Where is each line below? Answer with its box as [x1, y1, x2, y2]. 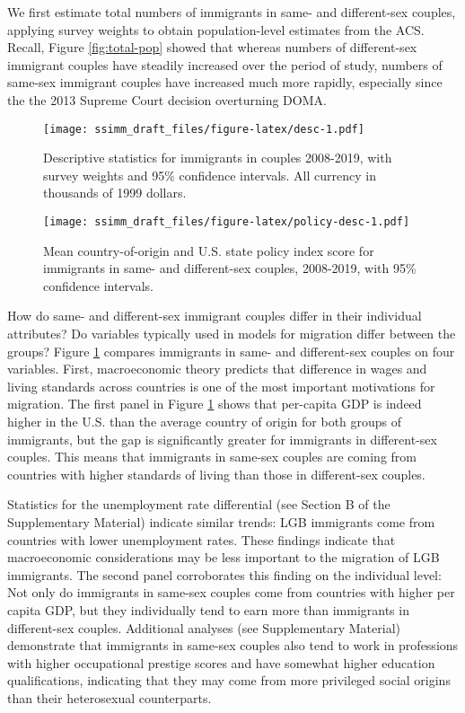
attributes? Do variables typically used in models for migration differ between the [7, 324, 456, 343]
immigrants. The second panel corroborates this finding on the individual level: [7, 565, 442, 584]
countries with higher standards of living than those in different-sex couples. [7, 464, 426, 483]
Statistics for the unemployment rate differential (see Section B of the [7, 495, 390, 514]
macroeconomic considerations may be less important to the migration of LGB [7, 548, 440, 567]
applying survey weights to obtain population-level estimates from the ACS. [7, 20, 425, 39]
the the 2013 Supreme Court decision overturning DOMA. [7, 90, 327, 109]
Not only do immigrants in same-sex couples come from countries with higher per [7, 583, 455, 602]
